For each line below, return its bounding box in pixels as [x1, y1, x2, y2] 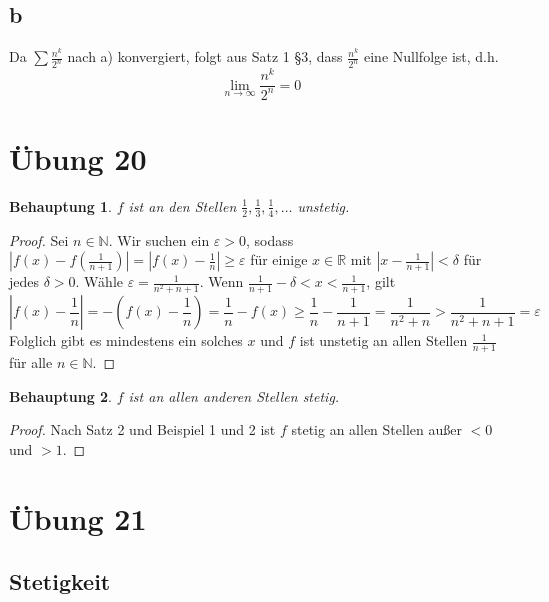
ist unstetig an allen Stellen [299, 330, 468, 351]
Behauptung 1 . [9, 195, 113, 216]
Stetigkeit [9, 566, 111, 597]
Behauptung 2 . [9, 385, 113, 406]
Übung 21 [9, 497, 147, 538]
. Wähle [75, 271, 124, 292]
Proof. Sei [9, 229, 69, 250]
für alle [9, 352, 53, 373]
